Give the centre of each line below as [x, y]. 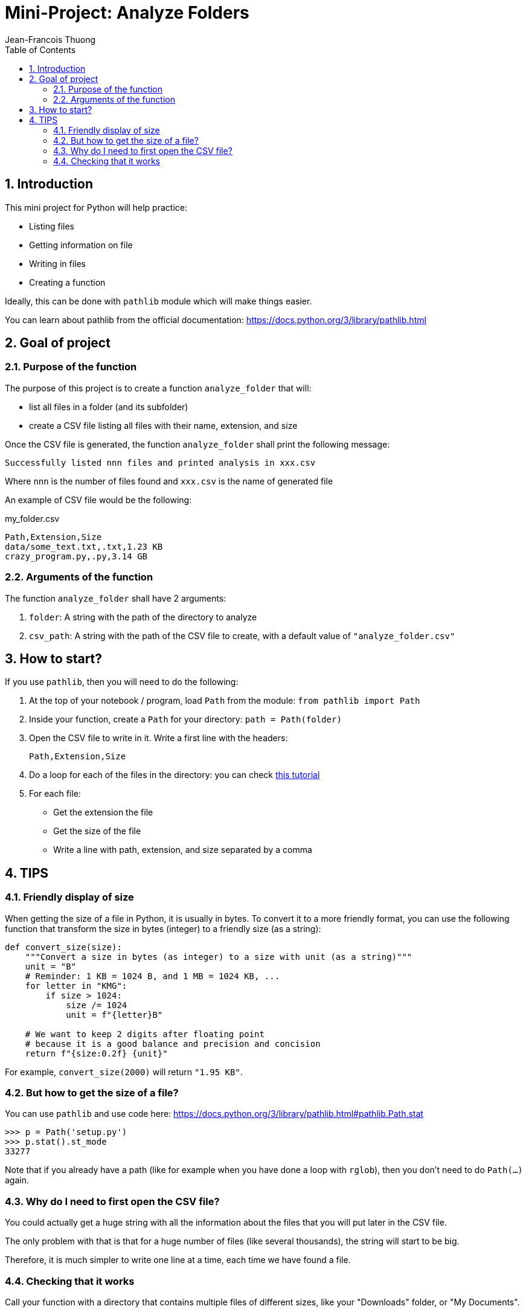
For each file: [55, 794]
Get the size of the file [97, 831]
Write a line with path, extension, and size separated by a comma [183, 850]
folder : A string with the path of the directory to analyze [143, 617]
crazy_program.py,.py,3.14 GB [76, 556]
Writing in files [57, 263]
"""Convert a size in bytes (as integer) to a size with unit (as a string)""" [219, 957]
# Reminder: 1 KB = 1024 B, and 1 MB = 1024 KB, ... [152, 976]
